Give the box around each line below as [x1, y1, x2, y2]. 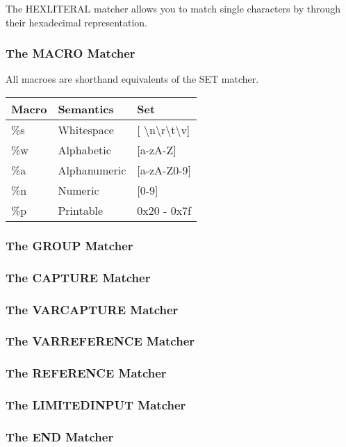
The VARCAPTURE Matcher [6, 300, 179, 318]
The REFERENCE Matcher [6, 364, 167, 382]
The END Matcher [6, 428, 114, 445]
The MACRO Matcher [6, 44, 135, 62]
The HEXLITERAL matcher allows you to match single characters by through [6, 1, 340, 15]
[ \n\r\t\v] [137, 122, 190, 138]
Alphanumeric [58, 162, 126, 178]
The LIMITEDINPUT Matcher [6, 396, 186, 414]
